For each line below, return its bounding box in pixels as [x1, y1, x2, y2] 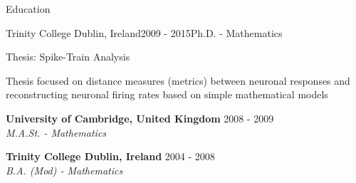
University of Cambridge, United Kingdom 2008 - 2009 [6, 110, 274, 125]
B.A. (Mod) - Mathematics [6, 162, 123, 177]
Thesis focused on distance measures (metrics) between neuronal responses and [6, 73, 350, 88]
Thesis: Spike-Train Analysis [6, 49, 130, 64]
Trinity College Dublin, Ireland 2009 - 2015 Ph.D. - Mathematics [6, 25, 283, 40]
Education [6, 1, 51, 16]
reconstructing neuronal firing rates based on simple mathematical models [6, 87, 328, 102]
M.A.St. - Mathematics [6, 125, 107, 140]
